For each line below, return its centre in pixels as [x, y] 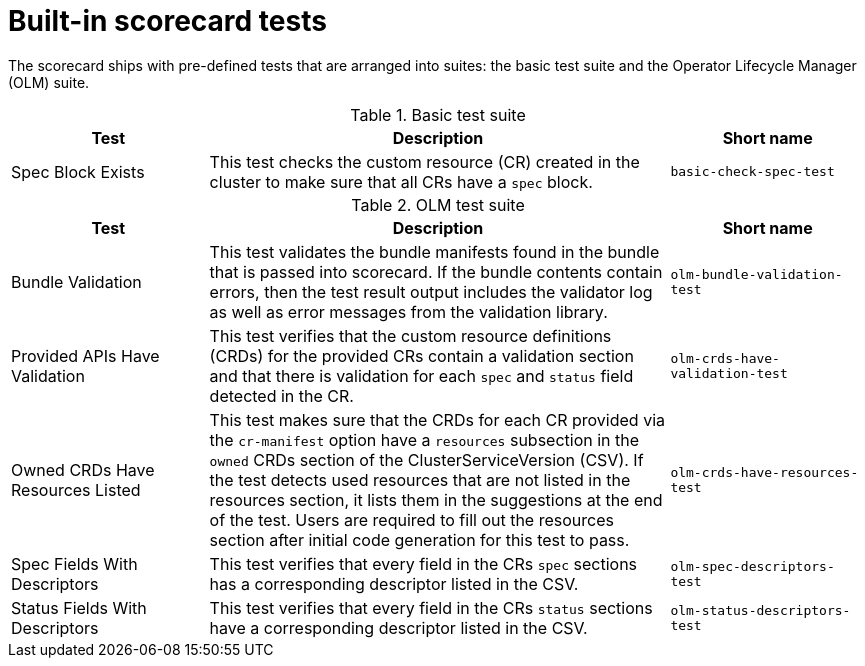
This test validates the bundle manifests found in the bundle [434, 251]
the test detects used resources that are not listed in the [420, 479]
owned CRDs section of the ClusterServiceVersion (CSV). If [426, 459]
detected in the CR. [281, 395]
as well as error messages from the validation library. [408, 311]
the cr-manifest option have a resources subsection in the [424, 439]
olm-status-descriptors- [760, 610]
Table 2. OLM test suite [438, 204]
